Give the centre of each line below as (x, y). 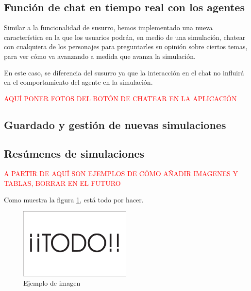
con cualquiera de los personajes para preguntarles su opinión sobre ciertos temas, (126, 46)
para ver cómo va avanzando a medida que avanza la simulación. (100, 56)
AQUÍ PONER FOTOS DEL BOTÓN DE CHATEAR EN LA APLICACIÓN (120, 98)
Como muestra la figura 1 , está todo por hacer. (74, 199)
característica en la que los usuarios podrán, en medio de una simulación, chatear (125, 37)
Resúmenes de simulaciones (74, 153)
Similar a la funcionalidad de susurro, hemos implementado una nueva (108, 27)
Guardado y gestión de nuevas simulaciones (115, 124)
